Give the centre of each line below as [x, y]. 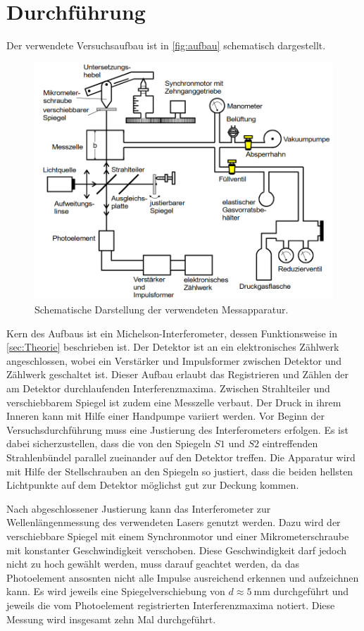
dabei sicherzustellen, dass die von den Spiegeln [109, 443]
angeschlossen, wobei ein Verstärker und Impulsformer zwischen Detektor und [174, 360]
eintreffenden [290, 443]
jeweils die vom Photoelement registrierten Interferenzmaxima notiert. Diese [171, 605]
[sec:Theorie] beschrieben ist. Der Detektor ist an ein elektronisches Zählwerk [173, 347]
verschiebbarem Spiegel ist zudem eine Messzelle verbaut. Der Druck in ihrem [174, 402]
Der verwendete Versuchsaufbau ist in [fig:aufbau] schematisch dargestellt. [166, 45]
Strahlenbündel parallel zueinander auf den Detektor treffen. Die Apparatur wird [181, 457]
